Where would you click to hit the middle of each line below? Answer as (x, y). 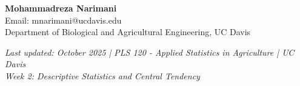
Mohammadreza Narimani (61, 8)
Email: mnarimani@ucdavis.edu (63, 20)
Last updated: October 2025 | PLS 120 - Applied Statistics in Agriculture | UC (150, 52)
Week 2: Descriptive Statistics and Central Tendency (102, 75)
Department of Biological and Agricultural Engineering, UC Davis (128, 32)
